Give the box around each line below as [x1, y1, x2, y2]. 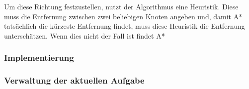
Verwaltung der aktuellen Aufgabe [4, 74, 145, 87]
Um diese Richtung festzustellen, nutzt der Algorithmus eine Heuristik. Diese [4, 1, 239, 11]
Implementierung [4, 51, 74, 64]
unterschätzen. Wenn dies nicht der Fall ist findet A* [4, 30, 165, 41]
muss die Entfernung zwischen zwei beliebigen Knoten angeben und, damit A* [4, 11, 243, 21]
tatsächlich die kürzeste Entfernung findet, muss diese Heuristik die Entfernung [4, 21, 245, 31]
